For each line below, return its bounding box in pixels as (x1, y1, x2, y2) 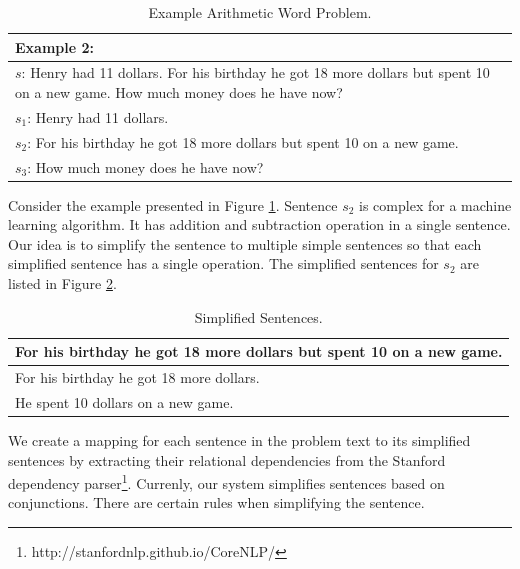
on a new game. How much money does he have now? (15, 82, 343, 103)
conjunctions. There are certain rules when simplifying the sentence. (8, 492, 425, 513)
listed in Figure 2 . (8, 273, 117, 294)
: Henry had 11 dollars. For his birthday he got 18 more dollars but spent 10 (21, 62, 490, 83)
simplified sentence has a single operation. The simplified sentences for (8, 253, 439, 274)
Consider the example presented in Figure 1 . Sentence (8, 194, 338, 215)
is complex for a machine (359, 194, 512, 215)
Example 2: (15, 36, 94, 57)
